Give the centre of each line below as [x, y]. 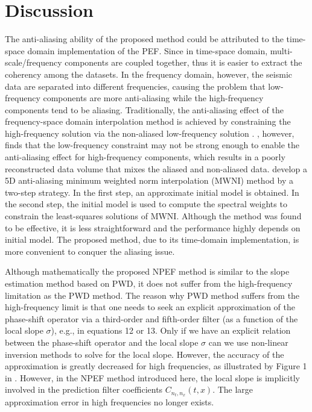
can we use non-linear [248, 342]
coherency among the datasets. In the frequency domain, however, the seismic [148, 74]
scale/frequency [33, 62]
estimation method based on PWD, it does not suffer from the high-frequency [149, 283]
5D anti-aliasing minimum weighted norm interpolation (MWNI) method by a [149, 180]
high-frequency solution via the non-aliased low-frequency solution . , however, [150, 133]
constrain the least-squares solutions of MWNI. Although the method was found [153, 216]
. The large [233, 389]
